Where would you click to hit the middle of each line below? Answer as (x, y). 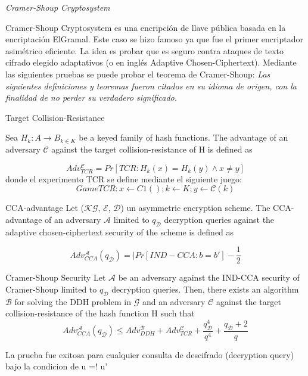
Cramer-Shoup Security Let (56, 277)
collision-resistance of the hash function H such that (100, 313)
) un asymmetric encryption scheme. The (195, 208)
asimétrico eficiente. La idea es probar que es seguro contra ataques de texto (144, 50)
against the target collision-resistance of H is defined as (152, 149)
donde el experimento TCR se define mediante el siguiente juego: (124, 178)
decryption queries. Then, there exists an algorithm (205, 289)
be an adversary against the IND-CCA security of (209, 277)
